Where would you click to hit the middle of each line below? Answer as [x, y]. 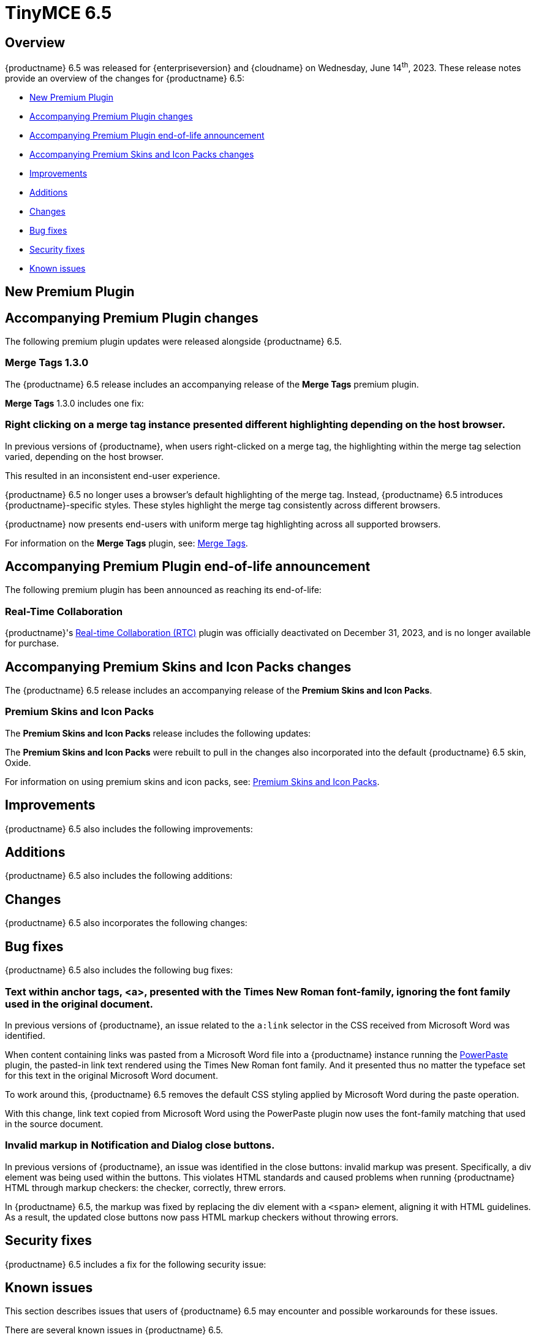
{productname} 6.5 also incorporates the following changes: [126, 923]
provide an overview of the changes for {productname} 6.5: [125, 78]
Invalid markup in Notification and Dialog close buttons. [140, 1145]
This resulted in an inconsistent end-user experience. [113, 475]
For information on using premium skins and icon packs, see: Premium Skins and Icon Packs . [192, 781]
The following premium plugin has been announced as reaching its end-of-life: [163, 590]
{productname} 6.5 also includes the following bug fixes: [119, 970]
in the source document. [54, 1124]
